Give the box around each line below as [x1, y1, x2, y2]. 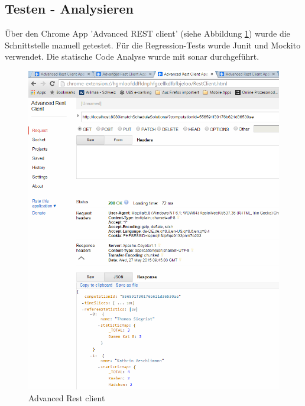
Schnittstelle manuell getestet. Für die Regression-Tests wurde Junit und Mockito [5, 38, 301, 51]
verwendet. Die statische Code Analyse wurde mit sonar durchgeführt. [5, 50, 259, 63]
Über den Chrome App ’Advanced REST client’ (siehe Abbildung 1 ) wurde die [5, 27, 290, 40]
